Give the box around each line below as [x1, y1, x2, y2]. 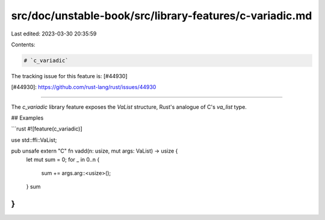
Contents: [11, 41, 36, 48]
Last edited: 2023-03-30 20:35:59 [11, 30, 97, 37]
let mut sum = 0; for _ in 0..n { [26, 156, 100, 163]
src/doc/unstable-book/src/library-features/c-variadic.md [11, 9, 312, 22]
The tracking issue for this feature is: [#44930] [11, 72, 128, 79]
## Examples [11, 114, 44, 121]
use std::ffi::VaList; [11, 136, 57, 144]
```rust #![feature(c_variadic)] [11, 125, 82, 132]
